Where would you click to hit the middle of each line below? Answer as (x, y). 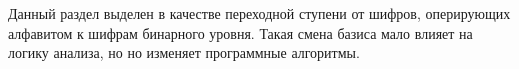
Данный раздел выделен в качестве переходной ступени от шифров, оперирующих (259, 13)
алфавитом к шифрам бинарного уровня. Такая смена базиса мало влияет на (240, 32)
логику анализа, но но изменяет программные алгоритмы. (184, 52)
